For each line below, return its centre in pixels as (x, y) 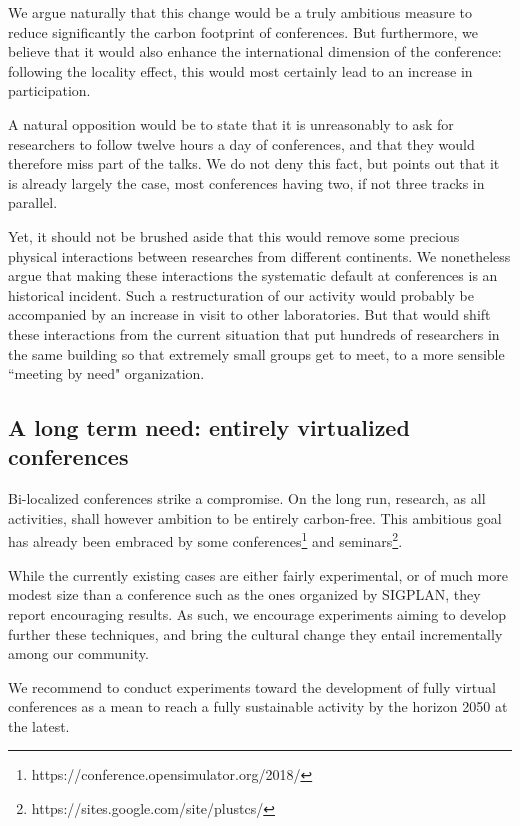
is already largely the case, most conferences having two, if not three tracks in (246, 182)
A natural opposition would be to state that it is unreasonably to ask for (231, 123)
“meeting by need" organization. (106, 373)
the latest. (39, 725)
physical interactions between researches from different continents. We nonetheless (259, 255)
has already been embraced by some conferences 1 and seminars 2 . (205, 540)
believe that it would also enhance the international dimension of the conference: (255, 51)
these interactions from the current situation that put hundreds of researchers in (254, 333)
